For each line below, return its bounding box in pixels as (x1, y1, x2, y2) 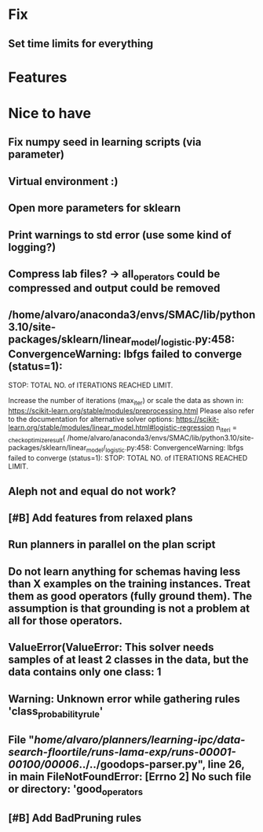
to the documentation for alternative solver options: (8, 414, 174, 423)
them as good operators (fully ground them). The (8, 589, 253, 603)
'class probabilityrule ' (8, 704, 104, 719)
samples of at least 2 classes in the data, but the (8, 653, 249, 667)
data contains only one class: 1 (8, 665, 162, 679)
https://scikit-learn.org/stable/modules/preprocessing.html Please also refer (8, 405, 254, 415)
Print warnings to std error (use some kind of (8, 228, 232, 242)
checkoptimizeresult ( (8, 433, 65, 444)
